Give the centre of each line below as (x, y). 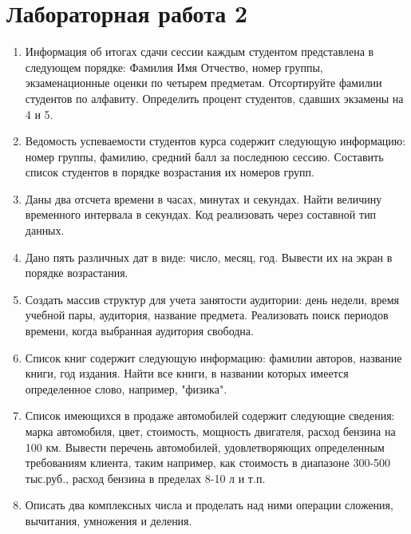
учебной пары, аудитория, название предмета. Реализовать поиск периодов (207, 315)
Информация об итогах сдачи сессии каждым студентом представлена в (200, 51)
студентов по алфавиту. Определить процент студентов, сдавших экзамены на (214, 98)
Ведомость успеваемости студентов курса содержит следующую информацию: (215, 141)
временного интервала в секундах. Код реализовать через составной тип (201, 214)
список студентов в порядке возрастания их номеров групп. (170, 172)
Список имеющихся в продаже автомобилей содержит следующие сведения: (210, 415)
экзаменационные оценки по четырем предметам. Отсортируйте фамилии (204, 83)
